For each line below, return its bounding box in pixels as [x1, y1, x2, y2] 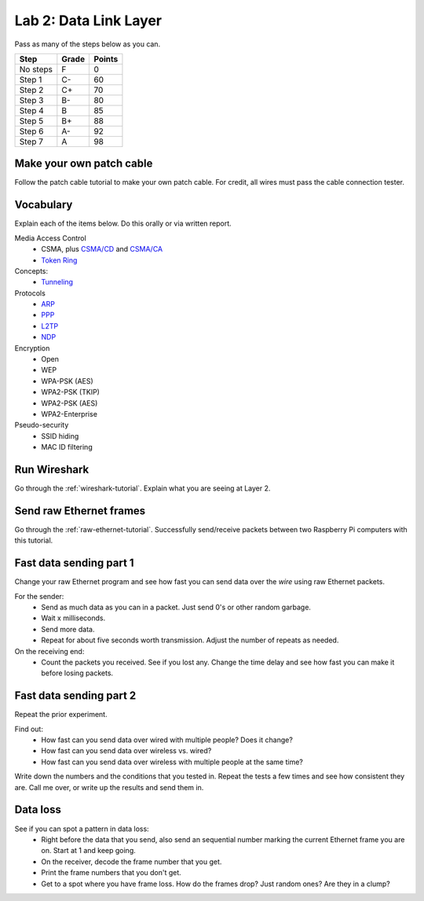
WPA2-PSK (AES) [41, 398, 98, 408]
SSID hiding [41, 431, 79, 440]
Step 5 [19, 115, 44, 126]
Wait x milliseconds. [41, 613, 106, 623]
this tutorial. [14, 535, 53, 546]
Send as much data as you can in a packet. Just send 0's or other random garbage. [41, 602, 312, 612]
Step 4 [19, 105, 45, 116]
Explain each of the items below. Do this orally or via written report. [14, 219, 232, 228]
